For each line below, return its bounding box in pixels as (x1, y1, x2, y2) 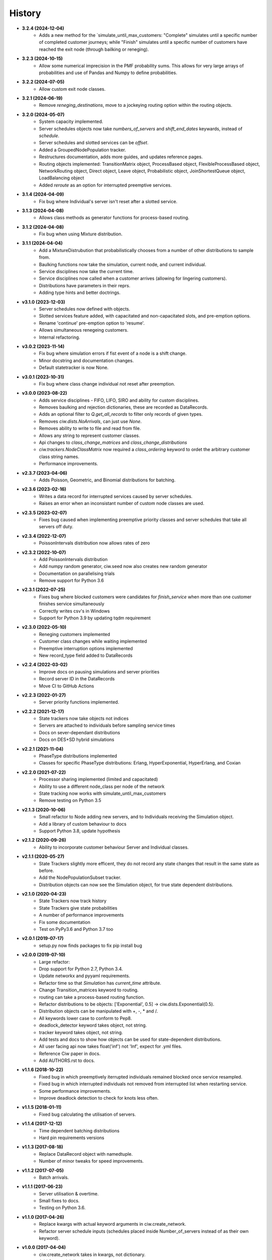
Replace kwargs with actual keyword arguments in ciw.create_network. (39, 1221, 186, 1227)
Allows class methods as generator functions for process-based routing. (39, 215, 190, 221)
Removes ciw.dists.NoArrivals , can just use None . (39, 418, 142, 424)
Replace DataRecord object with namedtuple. (39, 1151, 133, 1157)
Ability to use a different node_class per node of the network (39, 783, 165, 789)
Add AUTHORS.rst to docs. (39, 1057, 95, 1063)
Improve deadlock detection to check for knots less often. (39, 1095, 159, 1101)
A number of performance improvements (39, 912, 124, 918)
